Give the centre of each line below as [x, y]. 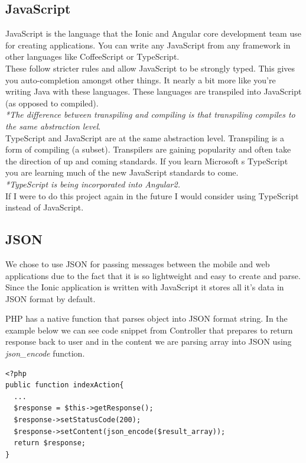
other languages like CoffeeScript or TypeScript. [92, 56]
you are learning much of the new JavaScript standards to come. [122, 172]
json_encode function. [45, 353]
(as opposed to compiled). [52, 103]
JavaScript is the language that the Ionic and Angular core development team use [153, 33]
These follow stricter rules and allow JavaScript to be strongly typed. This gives [150, 68]
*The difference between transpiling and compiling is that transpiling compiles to [150, 114]
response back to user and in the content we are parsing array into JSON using [149, 341]
